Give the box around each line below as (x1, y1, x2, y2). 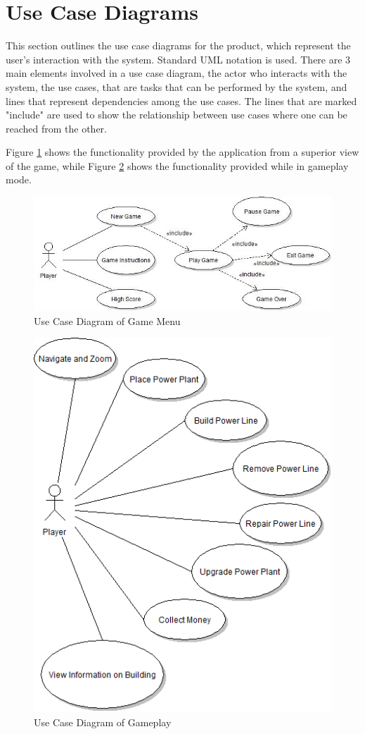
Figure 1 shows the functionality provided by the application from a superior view (6, 145, 359, 159)
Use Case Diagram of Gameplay (34, 715, 172, 730)
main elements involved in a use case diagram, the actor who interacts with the (6, 66, 347, 80)
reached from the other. (6, 121, 108, 135)
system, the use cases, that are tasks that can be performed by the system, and (6, 79, 347, 94)
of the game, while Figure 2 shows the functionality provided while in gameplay (6, 158, 349, 173)
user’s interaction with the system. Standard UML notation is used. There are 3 (6, 51, 351, 66)
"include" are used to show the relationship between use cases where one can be (6, 107, 347, 122)
